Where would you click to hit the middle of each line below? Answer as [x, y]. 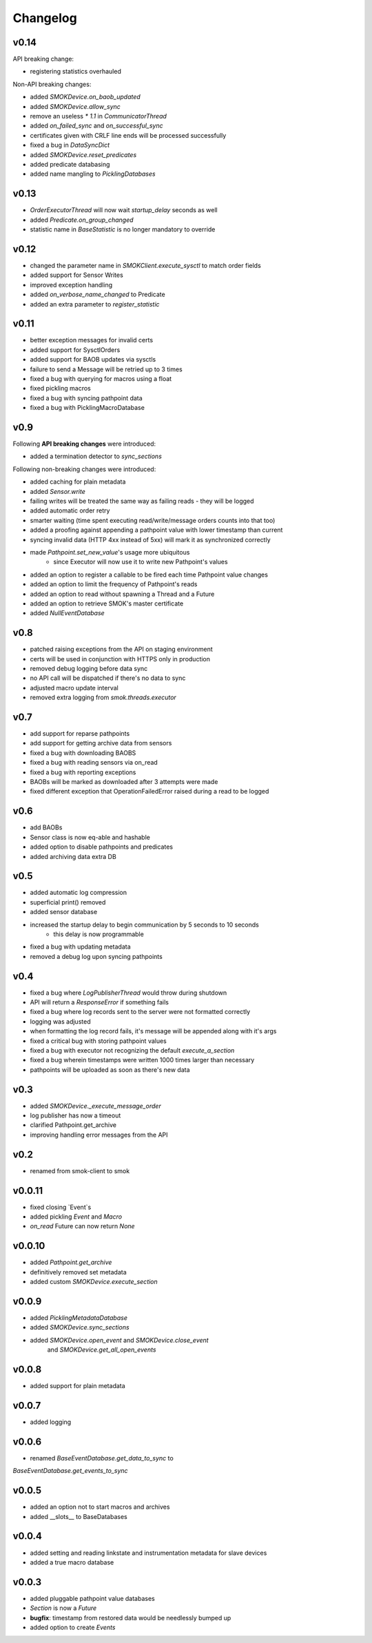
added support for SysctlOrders [75, 350]
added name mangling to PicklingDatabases [93, 174]
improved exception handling [71, 285]
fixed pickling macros [60, 389]
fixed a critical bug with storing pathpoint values [98, 1041]
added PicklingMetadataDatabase [79, 1318]
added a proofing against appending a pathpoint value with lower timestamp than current [156, 530]
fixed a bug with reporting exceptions [83, 772]
